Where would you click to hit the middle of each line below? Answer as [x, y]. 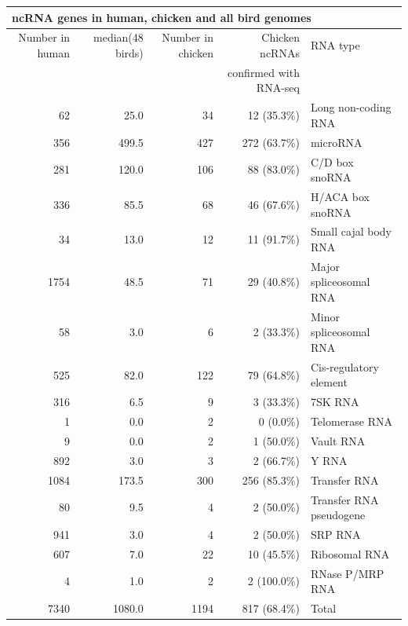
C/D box [332, 161]
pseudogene [338, 515]
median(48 [118, 37]
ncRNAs [280, 52]
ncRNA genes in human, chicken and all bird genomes [162, 17]
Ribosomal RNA [350, 553]
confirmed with [264, 72]
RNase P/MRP [347, 573]
